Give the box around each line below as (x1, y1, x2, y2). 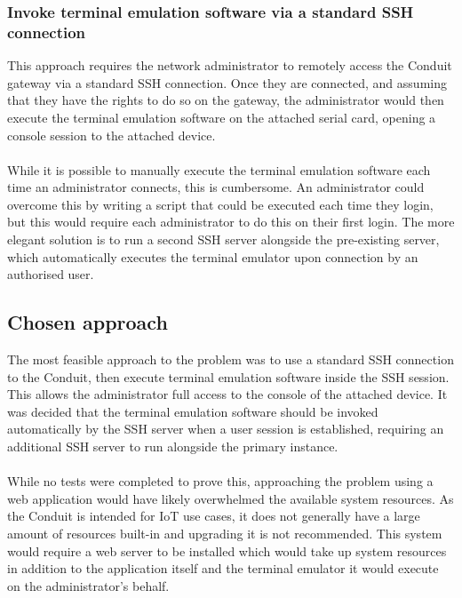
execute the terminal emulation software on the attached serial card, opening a (7, 108, 436, 126)
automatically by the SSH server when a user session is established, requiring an (7, 419, 444, 438)
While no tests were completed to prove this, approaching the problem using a (7, 472, 434, 490)
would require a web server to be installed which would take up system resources (7, 541, 447, 560)
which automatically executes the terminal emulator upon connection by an (7, 247, 418, 266)
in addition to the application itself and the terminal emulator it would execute (7, 559, 439, 578)
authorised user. (7, 265, 94, 283)
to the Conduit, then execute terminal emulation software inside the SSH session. (7, 367, 450, 386)
